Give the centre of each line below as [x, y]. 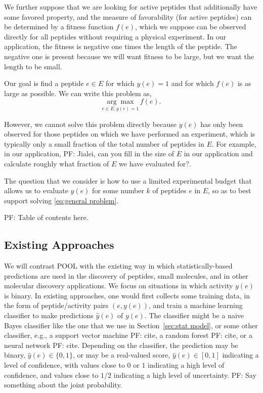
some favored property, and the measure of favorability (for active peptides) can [128, 16]
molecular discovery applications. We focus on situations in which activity [119, 286]
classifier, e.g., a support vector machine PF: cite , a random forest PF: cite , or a [128, 335]
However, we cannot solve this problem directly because [90, 124]
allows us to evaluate [36, 190]
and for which [192, 83]
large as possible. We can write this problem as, [78, 93]
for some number [118, 190]
